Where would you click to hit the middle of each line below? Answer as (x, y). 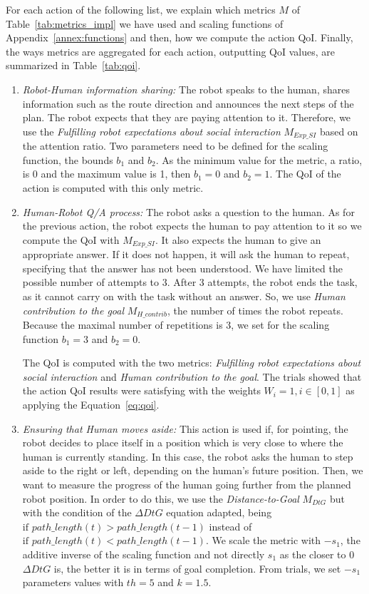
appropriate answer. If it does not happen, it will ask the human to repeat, (186, 254)
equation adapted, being (219, 512)
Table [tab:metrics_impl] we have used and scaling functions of (145, 23)
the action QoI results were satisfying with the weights (141, 390)
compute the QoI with (71, 239)
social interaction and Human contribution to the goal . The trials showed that (192, 376)
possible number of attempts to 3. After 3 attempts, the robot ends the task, (190, 282)
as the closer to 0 (317, 554)
